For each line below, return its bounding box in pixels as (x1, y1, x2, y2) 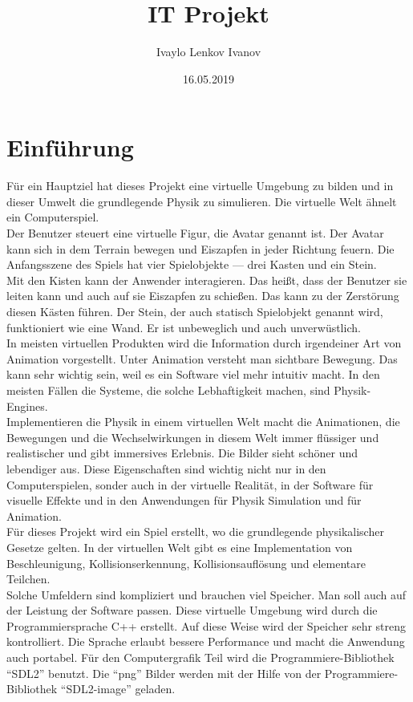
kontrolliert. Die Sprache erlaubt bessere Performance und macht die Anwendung (6, 633, 405, 650)
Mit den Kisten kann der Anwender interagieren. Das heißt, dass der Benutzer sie (6, 271, 407, 288)
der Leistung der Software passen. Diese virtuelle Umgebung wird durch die (6, 602, 378, 619)
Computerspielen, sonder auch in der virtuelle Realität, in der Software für (6, 476, 374, 493)
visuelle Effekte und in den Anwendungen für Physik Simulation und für (6, 492, 362, 509)
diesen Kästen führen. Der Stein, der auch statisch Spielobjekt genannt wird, (6, 303, 383, 319)
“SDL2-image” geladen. (60, 680, 176, 697)
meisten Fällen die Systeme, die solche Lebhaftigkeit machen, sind (6, 381, 330, 398)
